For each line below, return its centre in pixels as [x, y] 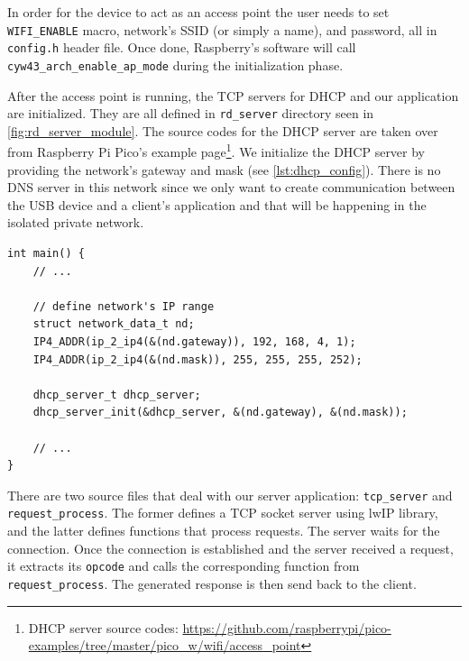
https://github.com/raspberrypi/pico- [287, 627]
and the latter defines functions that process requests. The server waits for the [224, 531]
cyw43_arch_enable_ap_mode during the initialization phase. [175, 64]
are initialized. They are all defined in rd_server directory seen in [191, 113]
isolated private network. [76, 222]
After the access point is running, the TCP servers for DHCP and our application [233, 95]
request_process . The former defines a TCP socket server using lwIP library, [223, 513]
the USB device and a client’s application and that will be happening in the [217, 204]
